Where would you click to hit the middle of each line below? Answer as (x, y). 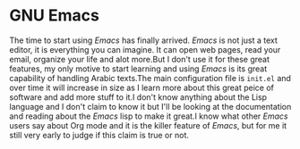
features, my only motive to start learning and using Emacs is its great (138, 69)
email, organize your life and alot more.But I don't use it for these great (140, 59)
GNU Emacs (55, 16)
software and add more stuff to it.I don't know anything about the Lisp (138, 97)
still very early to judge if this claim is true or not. (99, 135)
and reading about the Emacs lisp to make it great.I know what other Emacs (149, 116)
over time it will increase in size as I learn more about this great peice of (142, 87)
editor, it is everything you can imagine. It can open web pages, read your (145, 49)
